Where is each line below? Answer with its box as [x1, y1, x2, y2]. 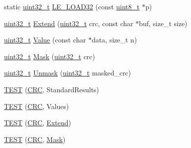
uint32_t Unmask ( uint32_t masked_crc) [4, 68, 131, 78]
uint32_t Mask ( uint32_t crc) [4, 51, 95, 61]
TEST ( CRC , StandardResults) [4, 84, 99, 94]
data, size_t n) [91, 35, 137, 45]
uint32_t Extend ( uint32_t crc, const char [4, 18, 133, 28]
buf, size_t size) [139, 18, 188, 28]
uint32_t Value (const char [4, 35, 86, 45]
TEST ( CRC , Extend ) [4, 117, 71, 128]
